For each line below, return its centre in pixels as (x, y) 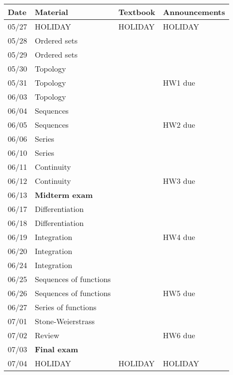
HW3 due (179, 181)
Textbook (137, 12)
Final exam (57, 349)
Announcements (194, 12)
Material (51, 12)
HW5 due (179, 293)
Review (47, 335)
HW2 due (179, 125)
